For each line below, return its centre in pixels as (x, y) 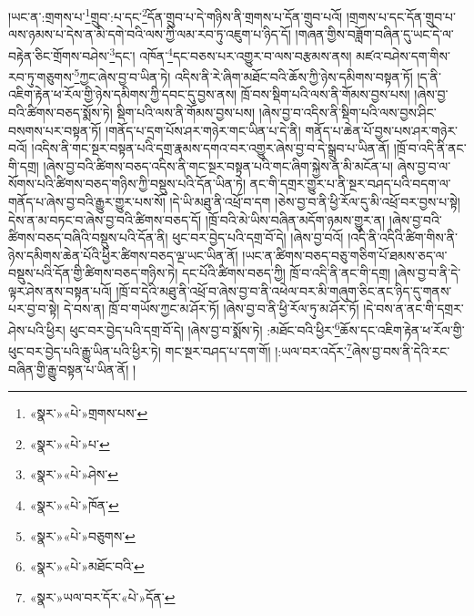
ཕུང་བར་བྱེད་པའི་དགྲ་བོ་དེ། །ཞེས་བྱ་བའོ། (258, 237)
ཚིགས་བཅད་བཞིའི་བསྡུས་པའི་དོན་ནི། (88, 237)
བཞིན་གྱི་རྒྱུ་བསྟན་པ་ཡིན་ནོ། (69, 369)
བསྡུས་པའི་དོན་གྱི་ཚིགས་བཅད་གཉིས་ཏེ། (93, 273)
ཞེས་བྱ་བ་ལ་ (424, 165)
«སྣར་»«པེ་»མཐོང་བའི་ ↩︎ (87, 566)
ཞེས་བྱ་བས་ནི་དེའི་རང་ (401, 350)
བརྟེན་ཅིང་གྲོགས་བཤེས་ (59, 55)
